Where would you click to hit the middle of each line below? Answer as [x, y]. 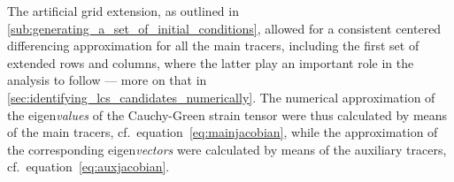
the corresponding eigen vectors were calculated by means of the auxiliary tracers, [227, 149]
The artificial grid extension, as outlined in [123, 11]
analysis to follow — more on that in [107, 80]
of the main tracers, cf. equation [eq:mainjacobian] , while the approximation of [223, 132]
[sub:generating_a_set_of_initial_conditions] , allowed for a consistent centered [224, 28]
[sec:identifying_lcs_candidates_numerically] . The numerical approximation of [221, 97]
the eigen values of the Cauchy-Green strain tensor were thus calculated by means [227, 114]
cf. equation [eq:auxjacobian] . [88, 167]
